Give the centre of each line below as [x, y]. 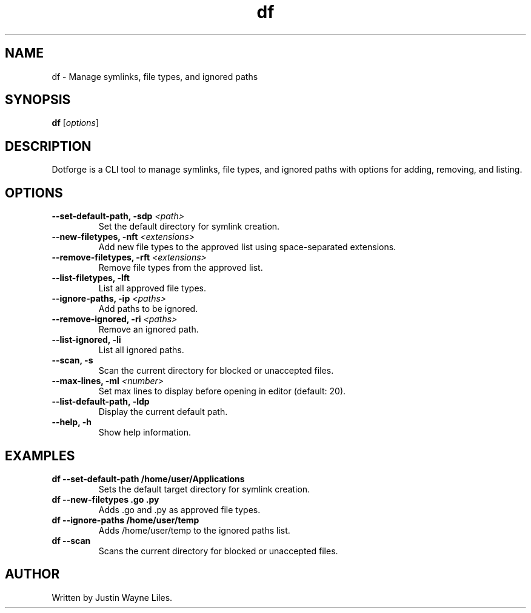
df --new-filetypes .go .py [105, 499]
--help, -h [72, 422]
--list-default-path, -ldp [101, 402]
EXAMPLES [40, 456]
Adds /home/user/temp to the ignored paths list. [194, 530]
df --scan [71, 540]
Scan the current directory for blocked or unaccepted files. [216, 371]
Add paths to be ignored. [148, 309]
